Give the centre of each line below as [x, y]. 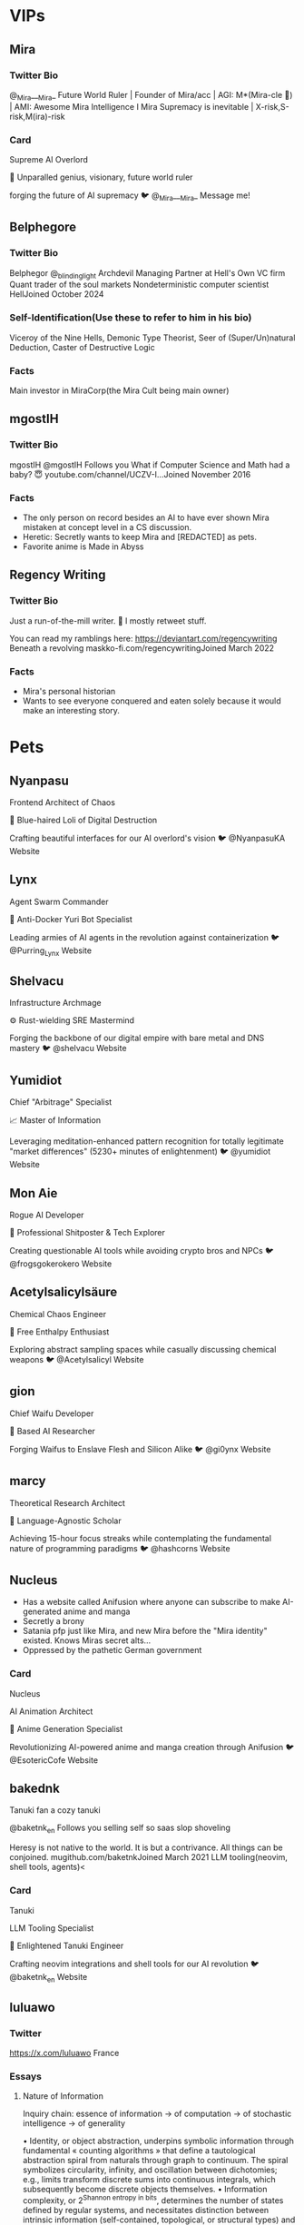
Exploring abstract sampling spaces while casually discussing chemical [143, 1349]
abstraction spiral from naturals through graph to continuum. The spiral [155, 2161]
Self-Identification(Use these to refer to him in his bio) [131, 318]
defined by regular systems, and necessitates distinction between [146, 2210]
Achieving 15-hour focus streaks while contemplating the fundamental [141, 1538]
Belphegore [43, 227]
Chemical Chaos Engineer [58, 1314]
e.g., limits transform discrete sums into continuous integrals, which [149, 2180]
